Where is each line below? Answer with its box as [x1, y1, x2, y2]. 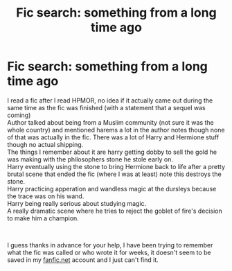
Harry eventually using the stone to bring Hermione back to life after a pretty [7, 162, 226, 171]
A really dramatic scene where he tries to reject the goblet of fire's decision [7, 207, 223, 215]
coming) [7, 111, 31, 119]
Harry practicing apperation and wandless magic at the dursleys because [7, 184, 217, 193]
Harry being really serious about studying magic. [7, 199, 147, 207]
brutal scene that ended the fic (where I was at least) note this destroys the [7, 170, 222, 178]
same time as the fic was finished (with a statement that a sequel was [7, 103, 206, 112]
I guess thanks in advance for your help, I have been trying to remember [7, 241, 213, 249]
